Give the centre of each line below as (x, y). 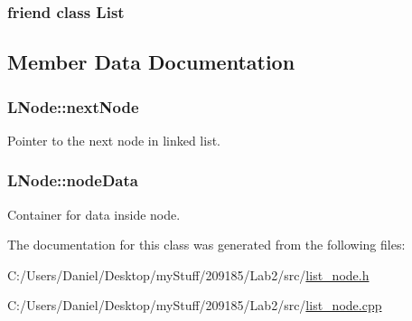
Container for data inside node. (94, 214)
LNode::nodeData (73, 180)
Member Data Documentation (151, 62)
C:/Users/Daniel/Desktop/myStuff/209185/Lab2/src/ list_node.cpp (195, 305)
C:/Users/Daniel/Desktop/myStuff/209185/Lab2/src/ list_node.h (188, 274)
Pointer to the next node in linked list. (114, 140)
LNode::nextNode (73, 106)
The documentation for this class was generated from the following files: (206, 245)
